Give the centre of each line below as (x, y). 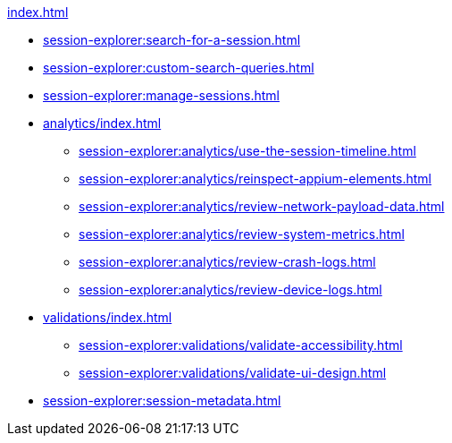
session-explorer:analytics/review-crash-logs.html (227, 262)
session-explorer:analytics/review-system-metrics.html (242, 234)
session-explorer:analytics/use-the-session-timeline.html (247, 151)
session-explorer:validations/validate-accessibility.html (241, 345)
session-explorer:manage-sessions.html (161, 95)
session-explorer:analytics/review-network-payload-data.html (262, 206)
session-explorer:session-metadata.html (162, 400)
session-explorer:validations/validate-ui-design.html (233, 373)
